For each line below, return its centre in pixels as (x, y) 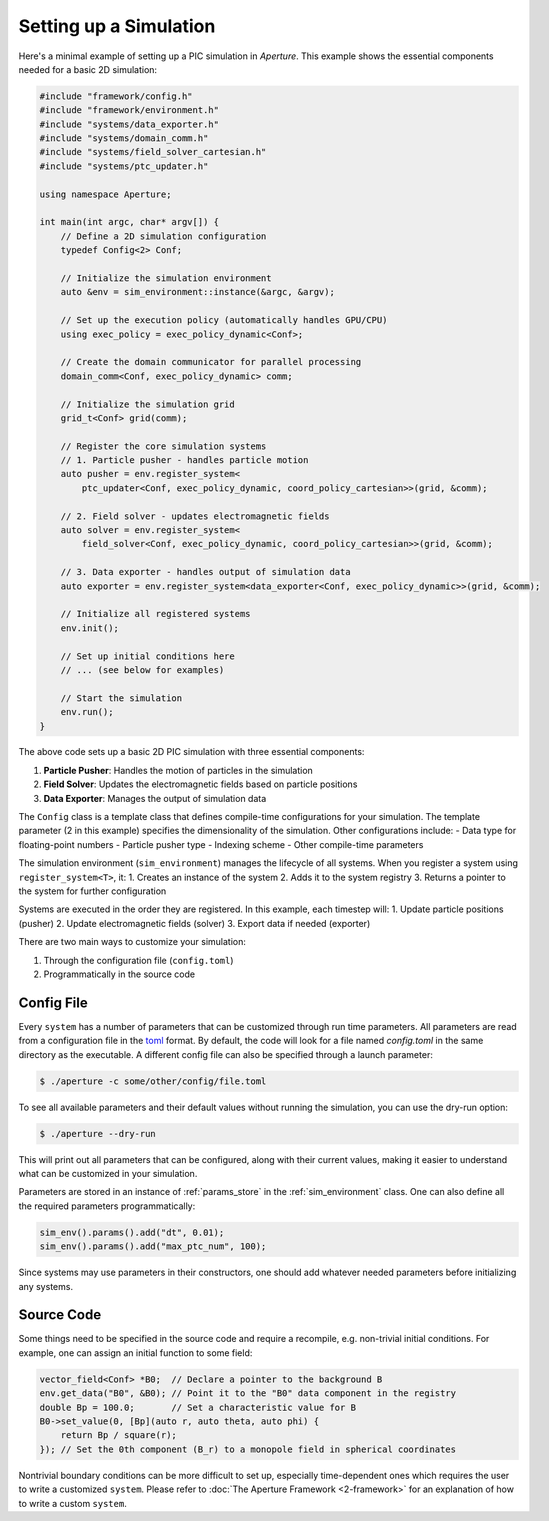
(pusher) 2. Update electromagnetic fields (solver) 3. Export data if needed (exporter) (194, 923)
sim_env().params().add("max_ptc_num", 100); (153, 1246)
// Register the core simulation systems (163, 446)
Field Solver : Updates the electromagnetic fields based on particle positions (200, 784)
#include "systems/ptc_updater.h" (124, 166)
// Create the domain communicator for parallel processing (211, 362)
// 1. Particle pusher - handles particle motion (184, 460)
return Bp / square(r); (118, 1435)
